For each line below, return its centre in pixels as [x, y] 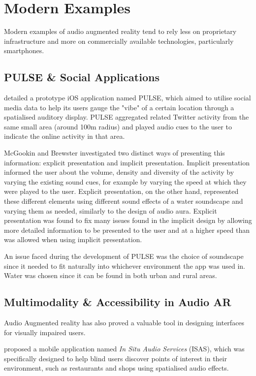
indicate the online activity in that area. [64, 136]
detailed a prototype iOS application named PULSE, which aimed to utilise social [128, 98]
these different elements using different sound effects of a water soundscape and [124, 201]
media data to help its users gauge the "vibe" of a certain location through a [119, 107]
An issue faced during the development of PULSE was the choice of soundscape [124, 256]
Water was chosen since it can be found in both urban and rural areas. [111, 275]
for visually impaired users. [45, 332]
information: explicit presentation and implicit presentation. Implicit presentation [127, 162]
